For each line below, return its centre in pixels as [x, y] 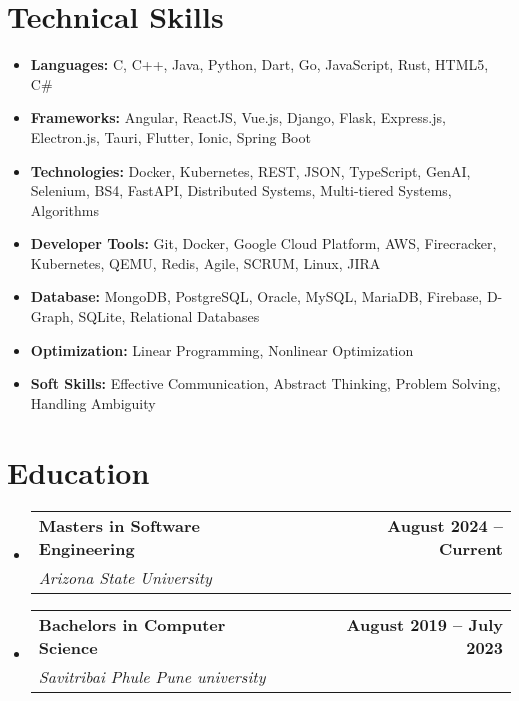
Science [68, 647]
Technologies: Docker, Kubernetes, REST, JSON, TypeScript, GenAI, [250, 170]
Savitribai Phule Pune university [152, 676]
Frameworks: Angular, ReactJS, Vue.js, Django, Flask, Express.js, [238, 117]
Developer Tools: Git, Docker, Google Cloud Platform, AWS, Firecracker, [263, 243]
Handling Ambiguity [93, 402]
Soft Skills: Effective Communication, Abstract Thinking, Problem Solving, [265, 383]
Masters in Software [119, 525]
